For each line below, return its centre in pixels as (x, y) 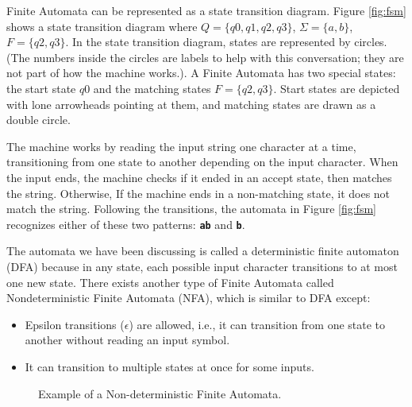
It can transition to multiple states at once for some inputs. (169, 366)
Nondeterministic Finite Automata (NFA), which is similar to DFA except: (189, 298)
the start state (41, 88)
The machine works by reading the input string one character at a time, (181, 146)
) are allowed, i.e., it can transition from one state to (257, 324)
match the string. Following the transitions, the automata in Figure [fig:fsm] (191, 209)
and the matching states (152, 88)
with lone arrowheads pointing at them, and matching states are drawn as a (191, 104)
